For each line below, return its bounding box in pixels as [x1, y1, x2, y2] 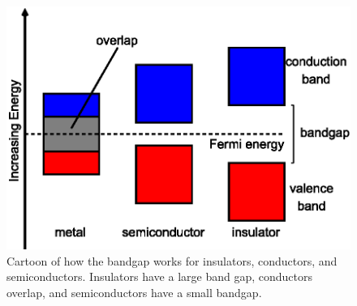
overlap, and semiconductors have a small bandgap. [6, 284, 262, 301]
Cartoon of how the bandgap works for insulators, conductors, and [6, 252, 338, 269]
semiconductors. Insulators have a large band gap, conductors [6, 268, 312, 285]
